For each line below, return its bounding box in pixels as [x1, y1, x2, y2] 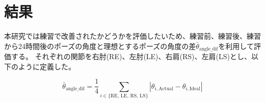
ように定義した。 [18, 61, 75, 71]
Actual [158, 86, 173, 92]
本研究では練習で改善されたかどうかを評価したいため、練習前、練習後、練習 [4, 31, 261, 41]
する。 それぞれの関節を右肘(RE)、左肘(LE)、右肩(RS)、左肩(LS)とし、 [11, 51, 251, 62]
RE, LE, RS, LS [110, 93, 146, 99]
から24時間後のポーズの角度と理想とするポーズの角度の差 [4, 40, 196, 51]
